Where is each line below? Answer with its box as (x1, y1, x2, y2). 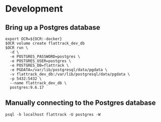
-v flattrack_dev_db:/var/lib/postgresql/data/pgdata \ (10, 72, 130, 77)
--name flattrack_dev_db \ (10, 81, 67, 86)
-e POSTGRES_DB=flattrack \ (10, 63, 69, 68)
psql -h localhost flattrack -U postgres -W (5, 112, 101, 117)
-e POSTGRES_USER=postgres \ (10, 58, 71, 64)
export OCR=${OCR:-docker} (5, 36, 62, 41)
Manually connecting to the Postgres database (5, 99, 156, 107)
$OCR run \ (5, 45, 28, 50)
